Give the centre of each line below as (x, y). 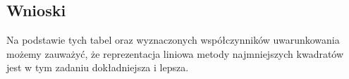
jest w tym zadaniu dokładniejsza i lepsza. (98, 67)
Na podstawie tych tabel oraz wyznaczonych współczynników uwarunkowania (173, 40)
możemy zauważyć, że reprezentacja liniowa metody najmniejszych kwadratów (175, 53)
